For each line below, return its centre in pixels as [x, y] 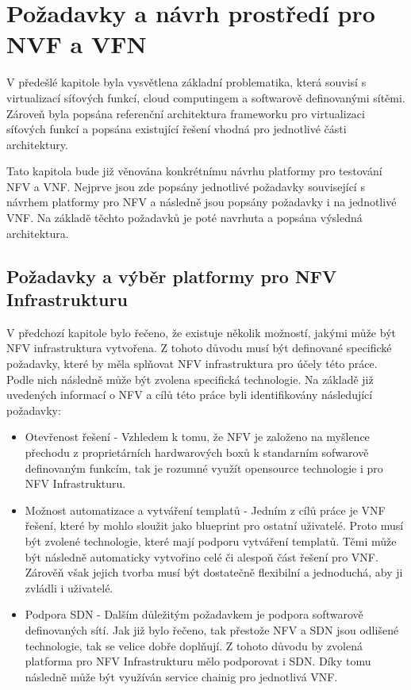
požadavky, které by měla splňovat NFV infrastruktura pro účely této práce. [192, 364]
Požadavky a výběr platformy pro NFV [172, 276]
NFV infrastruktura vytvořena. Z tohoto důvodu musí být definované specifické [199, 348]
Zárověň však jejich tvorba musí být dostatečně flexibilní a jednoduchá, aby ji [214, 572]
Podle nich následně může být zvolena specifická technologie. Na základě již [190, 379]
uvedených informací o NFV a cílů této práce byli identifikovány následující [190, 395]
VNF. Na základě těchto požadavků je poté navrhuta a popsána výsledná [184, 218]
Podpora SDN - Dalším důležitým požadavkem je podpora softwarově [194, 614]
